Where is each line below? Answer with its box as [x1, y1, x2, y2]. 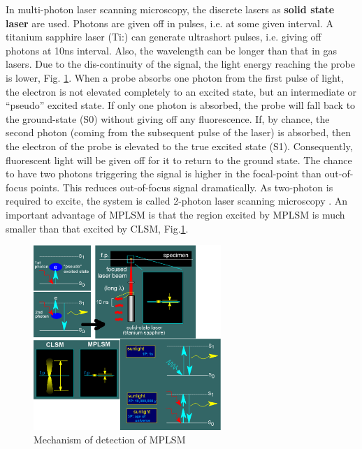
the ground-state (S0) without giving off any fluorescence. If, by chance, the [6, 111, 330, 126]
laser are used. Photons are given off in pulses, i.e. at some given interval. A [6, 15, 333, 30]
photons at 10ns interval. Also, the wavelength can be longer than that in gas [6, 43, 338, 57]
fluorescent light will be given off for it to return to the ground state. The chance [6, 152, 352, 167]
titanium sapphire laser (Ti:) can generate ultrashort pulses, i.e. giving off [6, 29, 321, 44]
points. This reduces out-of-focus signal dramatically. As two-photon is [30, 179, 333, 194]
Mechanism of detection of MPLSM [34, 432, 186, 447]
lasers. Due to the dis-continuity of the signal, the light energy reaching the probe [6, 57, 355, 71]
